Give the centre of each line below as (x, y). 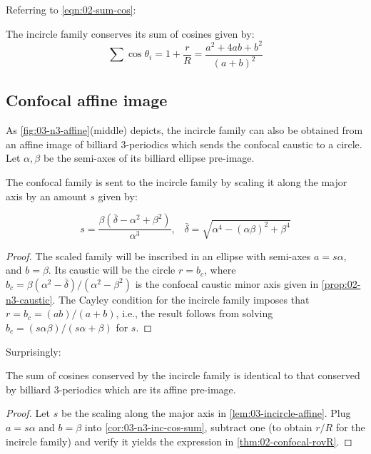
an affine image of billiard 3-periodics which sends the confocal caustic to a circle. (184, 144)
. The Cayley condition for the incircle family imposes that (181, 299)
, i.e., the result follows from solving (194, 313)
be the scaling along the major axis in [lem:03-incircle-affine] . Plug (206, 413)
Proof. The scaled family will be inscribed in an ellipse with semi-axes (158, 256)
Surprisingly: (34, 351)
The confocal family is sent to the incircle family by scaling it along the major (177, 182)
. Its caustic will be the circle (112, 270)
